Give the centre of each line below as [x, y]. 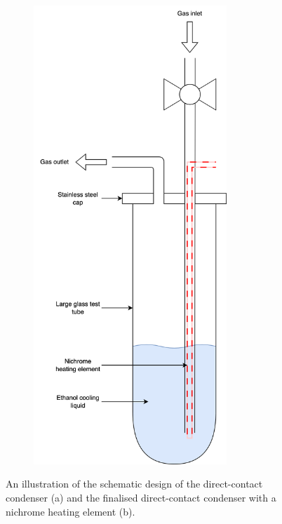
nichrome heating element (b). [70, 511]
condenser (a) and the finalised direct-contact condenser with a [141, 497]
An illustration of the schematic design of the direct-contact [134, 484]
